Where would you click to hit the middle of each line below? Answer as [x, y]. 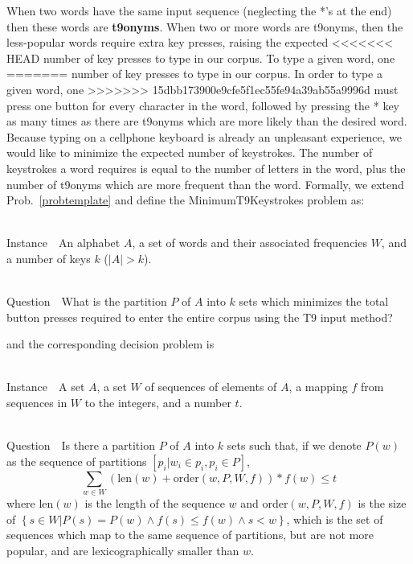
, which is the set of [335, 519]
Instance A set [46, 387]
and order [264, 503]
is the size [382, 503]
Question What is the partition [87, 301]
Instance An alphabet [63, 243]
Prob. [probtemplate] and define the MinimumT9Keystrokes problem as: [186, 200]
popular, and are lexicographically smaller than [123, 550]
